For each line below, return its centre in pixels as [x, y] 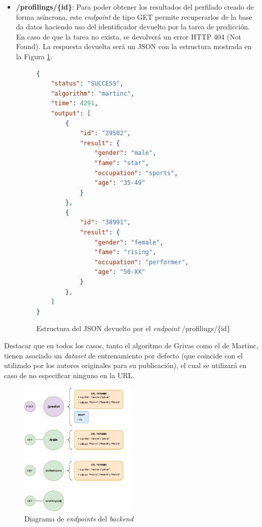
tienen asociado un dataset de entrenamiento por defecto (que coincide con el [123, 355]
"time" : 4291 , [74, 104]
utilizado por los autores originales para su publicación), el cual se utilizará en [125, 365]
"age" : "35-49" [120, 183]
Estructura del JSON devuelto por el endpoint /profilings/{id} [133, 328]
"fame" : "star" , [122, 163]
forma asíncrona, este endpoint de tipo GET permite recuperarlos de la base [134, 16]
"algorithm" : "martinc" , [93, 93]
